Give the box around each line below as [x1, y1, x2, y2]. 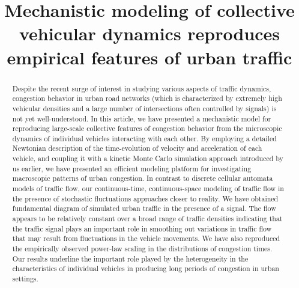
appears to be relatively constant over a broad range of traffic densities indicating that [12, 213, 283, 224]
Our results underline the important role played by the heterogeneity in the [12, 253, 249, 263]
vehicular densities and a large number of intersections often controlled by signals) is [12, 103, 277, 113]
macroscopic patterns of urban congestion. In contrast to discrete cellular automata [12, 173, 273, 183]
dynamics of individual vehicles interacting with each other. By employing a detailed [12, 133, 277, 143]
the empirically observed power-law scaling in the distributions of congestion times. [12, 244, 273, 254]
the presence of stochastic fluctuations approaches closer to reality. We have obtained [12, 193, 279, 203]
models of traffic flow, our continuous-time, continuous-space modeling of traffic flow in [12, 183, 284, 194]
